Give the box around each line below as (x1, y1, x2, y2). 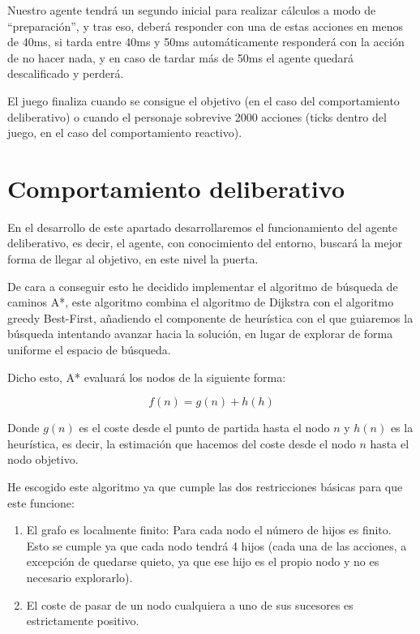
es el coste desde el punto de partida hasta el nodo (79, 419, 330, 436)
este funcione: (7, 494, 75, 511)
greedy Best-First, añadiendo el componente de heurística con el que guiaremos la (7, 309, 414, 326)
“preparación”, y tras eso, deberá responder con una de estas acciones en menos (7, 17, 403, 34)
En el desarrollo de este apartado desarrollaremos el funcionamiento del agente (7, 218, 397, 235)
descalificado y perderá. (7, 65, 124, 82)
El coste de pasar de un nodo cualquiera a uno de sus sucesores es (26, 596, 354, 613)
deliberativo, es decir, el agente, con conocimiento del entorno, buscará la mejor (7, 234, 403, 251)
